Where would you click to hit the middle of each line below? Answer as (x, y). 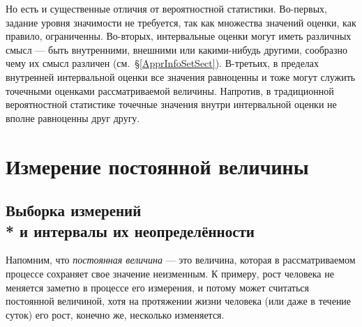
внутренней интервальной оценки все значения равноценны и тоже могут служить (181, 76)
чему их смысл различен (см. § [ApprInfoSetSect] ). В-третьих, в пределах (163, 63)
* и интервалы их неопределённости (130, 230)
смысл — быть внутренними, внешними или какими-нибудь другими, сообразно (177, 49)
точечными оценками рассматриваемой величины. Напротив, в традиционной (170, 90)
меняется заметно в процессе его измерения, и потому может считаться (157, 287)
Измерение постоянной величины (157, 166)
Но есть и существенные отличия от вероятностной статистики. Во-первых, (166, 8)
